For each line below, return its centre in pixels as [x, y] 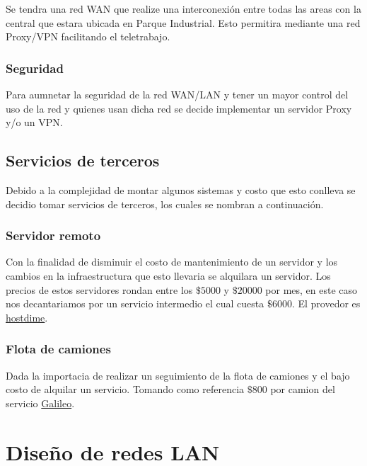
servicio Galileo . [40, 403]
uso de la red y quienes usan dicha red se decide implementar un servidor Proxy [179, 108]
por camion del [303, 389]
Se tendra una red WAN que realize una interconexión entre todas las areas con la [183, 8]
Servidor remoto [53, 235]
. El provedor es [326, 303]
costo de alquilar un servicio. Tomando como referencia [125, 389]
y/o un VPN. [34, 122]
